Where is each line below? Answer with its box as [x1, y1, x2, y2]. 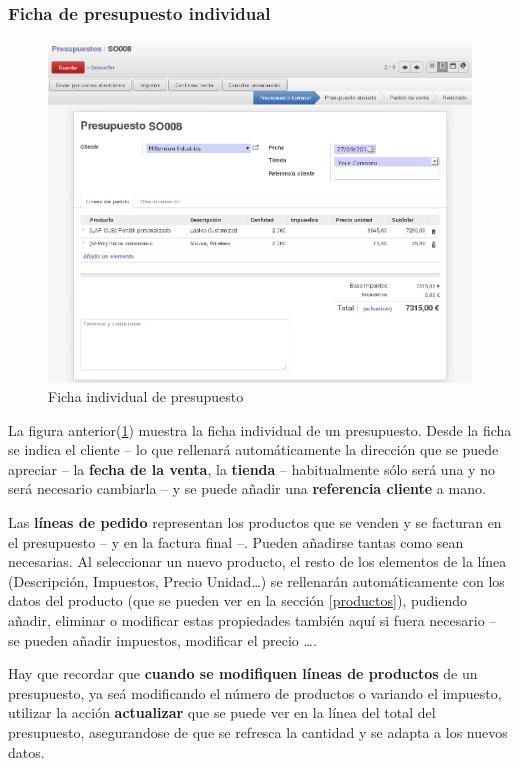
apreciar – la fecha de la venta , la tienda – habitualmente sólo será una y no [8, 458, 495, 479]
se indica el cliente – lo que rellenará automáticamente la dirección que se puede [8, 439, 499, 460]
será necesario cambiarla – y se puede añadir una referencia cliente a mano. [8, 478, 486, 499]
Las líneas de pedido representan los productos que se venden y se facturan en [8, 512, 502, 533]
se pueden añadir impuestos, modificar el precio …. [8, 629, 317, 650]
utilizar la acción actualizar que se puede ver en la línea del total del [8, 702, 436, 723]
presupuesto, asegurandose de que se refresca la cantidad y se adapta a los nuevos [8, 722, 508, 742]
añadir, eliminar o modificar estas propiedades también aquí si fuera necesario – [8, 610, 497, 631]
